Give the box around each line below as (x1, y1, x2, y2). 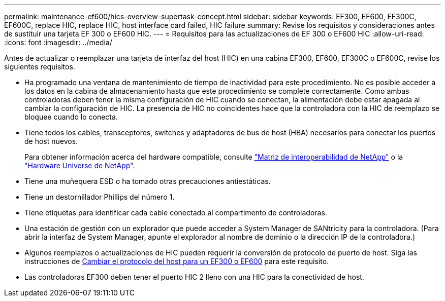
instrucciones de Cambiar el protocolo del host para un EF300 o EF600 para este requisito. (24, 257, 329, 266)
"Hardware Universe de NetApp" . (24, 161, 135, 170)
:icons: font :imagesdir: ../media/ (4, 38, 112, 47)
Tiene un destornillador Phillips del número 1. (24, 193, 175, 201)
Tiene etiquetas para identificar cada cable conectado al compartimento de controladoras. (24, 208, 327, 217)
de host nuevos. (24, 137, 78, 145)
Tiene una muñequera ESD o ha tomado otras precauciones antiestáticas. (24, 177, 271, 185)
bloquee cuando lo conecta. (24, 112, 118, 121)
